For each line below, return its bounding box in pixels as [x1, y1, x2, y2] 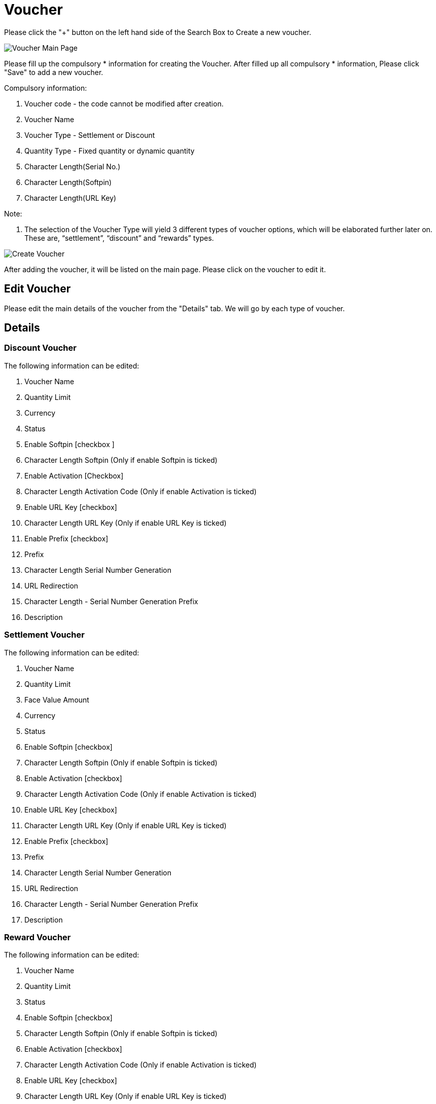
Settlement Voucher [4, 630, 85, 640]
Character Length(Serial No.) [24, 162, 121, 171]
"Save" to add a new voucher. [4, 67, 103, 77]
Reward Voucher [4, 932, 71, 942]
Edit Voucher [4, 282, 71, 296]
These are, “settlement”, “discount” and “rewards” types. [24, 233, 214, 242]
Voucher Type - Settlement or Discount [24, 130, 155, 139]
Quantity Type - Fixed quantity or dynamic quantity [24, 146, 195, 155]
